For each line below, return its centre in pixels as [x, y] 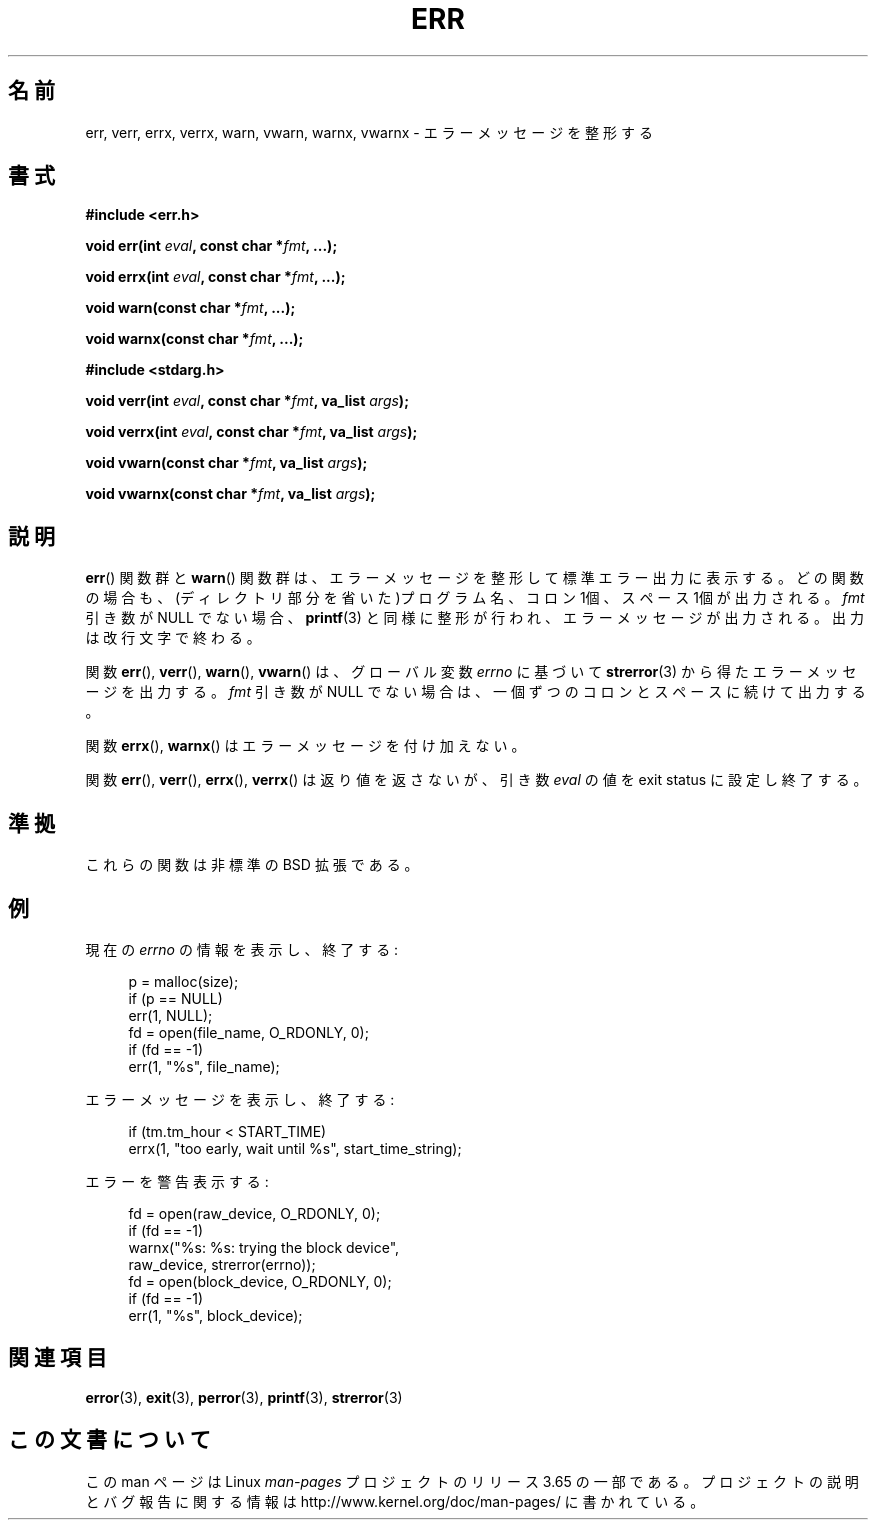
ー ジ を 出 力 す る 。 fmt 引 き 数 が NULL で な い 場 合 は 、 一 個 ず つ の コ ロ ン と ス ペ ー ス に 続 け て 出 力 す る [475, 692]
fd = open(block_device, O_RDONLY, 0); [260, 1281]
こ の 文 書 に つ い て [109, 1440]
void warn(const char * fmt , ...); [190, 308]
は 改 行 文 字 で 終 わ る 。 [173, 638]
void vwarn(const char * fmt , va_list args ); [226, 463]
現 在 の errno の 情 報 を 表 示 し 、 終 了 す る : [242, 949]
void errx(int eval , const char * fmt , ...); [215, 277]
